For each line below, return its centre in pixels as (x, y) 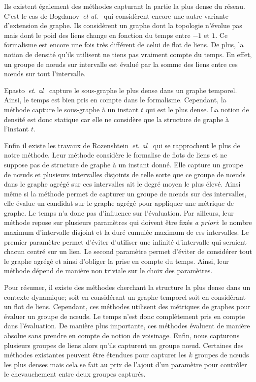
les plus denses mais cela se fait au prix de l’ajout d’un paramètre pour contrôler (126, 364)
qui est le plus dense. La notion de (197, 109)
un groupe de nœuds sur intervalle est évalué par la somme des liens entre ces (121, 64)
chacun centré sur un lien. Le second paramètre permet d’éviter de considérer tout (128, 251)
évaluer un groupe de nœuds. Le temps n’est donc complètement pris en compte (125, 316)
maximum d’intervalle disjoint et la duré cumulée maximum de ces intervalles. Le (127, 232)
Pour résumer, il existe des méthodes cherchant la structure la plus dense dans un (127, 287)
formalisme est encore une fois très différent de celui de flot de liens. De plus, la (124, 45)
